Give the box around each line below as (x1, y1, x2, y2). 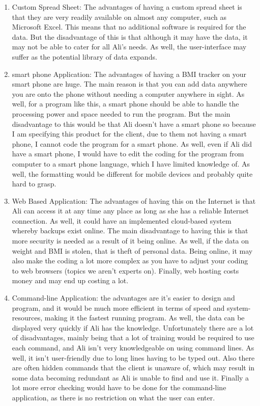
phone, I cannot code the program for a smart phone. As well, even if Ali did (12, 138, 252, 149)
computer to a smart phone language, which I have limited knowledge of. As (12, 158, 250, 169)
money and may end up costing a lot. (12, 275, 129, 286)
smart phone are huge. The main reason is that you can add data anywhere (12, 78, 247, 89)
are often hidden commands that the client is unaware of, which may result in (12, 362, 255, 373)
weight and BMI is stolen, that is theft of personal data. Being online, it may (12, 245, 253, 256)
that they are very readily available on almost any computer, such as (12, 11, 226, 22)
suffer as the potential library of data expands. (12, 51, 157, 62)
